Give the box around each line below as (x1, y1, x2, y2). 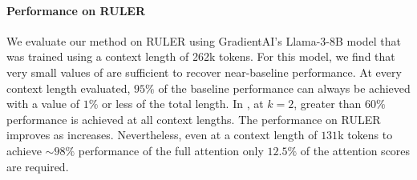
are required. (6, 158, 69, 174)
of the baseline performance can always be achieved (158, 79, 411, 96)
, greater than (294, 95, 362, 112)
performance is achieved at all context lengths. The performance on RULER (6, 110, 381, 127)
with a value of (6, 95, 79, 112)
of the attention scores (300, 142, 411, 158)
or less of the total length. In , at (102, 95, 264, 112)
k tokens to (338, 126, 393, 143)
